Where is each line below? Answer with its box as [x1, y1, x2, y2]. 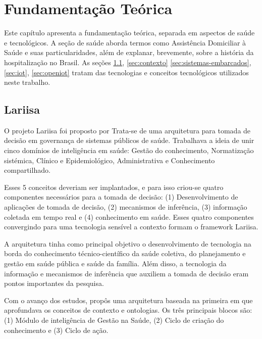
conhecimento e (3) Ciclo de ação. [4, 324, 109, 335]
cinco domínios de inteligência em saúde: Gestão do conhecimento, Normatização [4, 145, 254, 156]
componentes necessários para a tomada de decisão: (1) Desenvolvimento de [4, 191, 238, 202]
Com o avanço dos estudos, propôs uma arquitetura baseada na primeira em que [4, 295, 253, 305]
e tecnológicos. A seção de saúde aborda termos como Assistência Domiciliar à [4, 37, 246, 47]
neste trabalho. [4, 77, 50, 87]
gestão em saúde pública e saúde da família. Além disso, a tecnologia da [4, 258, 227, 269]
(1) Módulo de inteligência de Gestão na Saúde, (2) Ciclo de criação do [4, 314, 224, 325]
